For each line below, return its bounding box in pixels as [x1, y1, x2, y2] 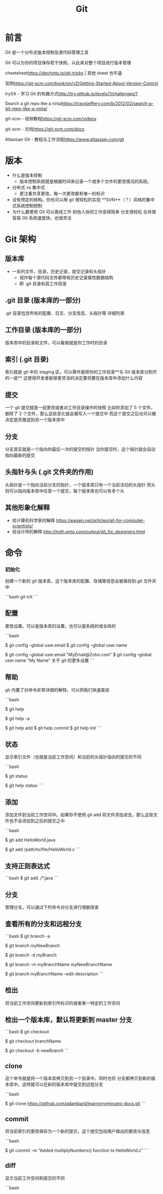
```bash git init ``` [5, 594, 38, 600]
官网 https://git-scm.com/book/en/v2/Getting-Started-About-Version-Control [5, 80, 158, 86]
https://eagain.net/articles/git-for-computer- [55, 517, 145, 523]
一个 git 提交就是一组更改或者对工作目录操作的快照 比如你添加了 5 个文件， [5, 405, 155, 410]
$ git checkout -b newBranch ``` [5, 1048, 69, 1054]
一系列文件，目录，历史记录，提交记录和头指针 [12, 268, 106, 274]
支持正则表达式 [5, 862, 50, 870]
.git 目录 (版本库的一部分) [5, 296, 81, 305]
